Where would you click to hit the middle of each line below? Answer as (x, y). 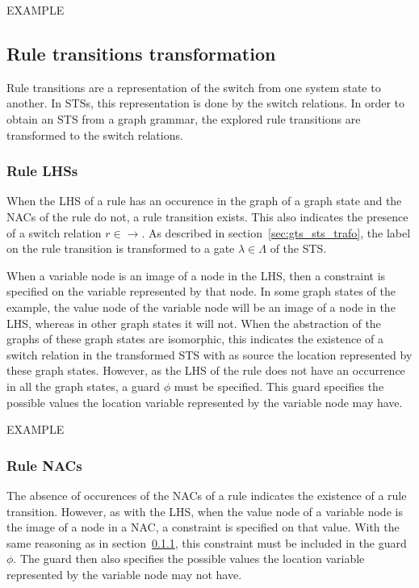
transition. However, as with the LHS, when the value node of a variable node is (205, 511)
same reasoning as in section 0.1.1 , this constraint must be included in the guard (207, 542)
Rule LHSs (42, 171)
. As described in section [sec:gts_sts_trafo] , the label (276, 232)
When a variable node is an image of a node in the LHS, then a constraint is (196, 275)
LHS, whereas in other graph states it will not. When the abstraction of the (194, 323)
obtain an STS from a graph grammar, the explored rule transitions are (184, 118)
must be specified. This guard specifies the (279, 386)
